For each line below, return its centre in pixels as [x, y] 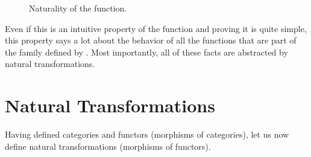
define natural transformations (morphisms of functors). [108, 146]
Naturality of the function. [78, 8]
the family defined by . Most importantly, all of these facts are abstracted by [146, 52]
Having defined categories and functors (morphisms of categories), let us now [147, 134]
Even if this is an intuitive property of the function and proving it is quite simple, [156, 28]
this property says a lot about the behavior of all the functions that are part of [151, 40]
